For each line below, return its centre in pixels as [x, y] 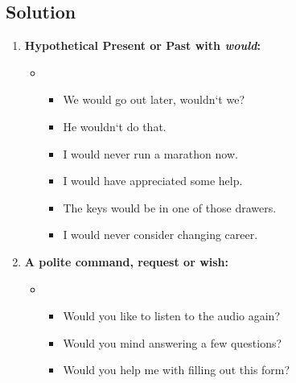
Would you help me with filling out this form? [177, 370]
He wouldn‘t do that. [115, 126]
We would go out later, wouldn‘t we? [154, 99]
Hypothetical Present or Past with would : [143, 45]
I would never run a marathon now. [150, 153]
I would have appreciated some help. [153, 181]
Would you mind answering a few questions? [173, 342]
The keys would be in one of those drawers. [170, 207]
